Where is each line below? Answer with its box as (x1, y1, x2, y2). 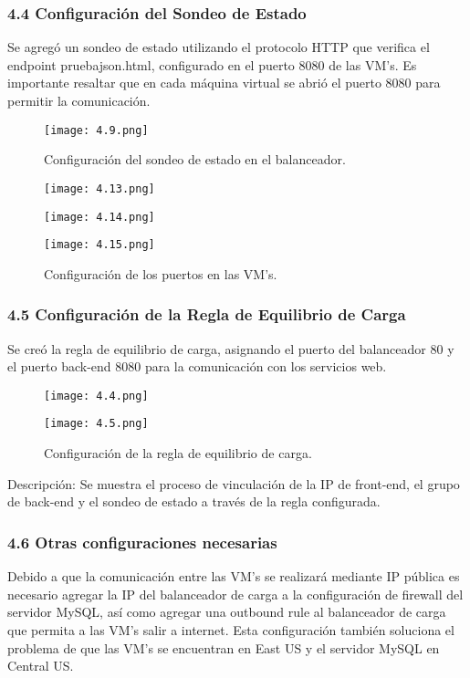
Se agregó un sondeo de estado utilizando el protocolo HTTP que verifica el (7, 37, 430, 57)
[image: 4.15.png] (44, 238, 155, 252)
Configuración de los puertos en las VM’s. (44, 264, 277, 283)
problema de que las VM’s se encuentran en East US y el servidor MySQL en (7, 638, 440, 657)
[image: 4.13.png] (44, 182, 155, 195)
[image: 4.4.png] (44, 389, 149, 402)
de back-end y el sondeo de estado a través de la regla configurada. (7, 492, 381, 511)
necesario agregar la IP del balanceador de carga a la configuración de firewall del (7, 584, 464, 603)
